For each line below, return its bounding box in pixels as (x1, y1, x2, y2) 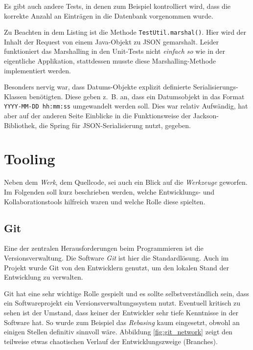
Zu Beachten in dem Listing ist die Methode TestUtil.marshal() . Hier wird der (4, 27, 247, 37)
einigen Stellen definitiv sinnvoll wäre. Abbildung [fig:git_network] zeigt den (4, 327, 232, 337)
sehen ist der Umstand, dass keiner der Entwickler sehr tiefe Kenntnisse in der (4, 307, 238, 317)
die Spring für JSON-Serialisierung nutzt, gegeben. (39, 120, 191, 130)
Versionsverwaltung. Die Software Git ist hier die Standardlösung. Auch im (4, 252, 229, 262)
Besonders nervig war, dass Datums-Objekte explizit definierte (4, 82, 191, 92)
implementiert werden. (4, 65, 71, 75)
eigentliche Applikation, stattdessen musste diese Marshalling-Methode (4, 56, 216, 66)
